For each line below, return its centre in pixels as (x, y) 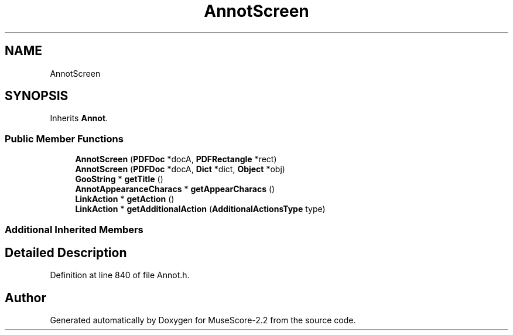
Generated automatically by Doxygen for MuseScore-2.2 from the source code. (203, 320)
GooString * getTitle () (119, 179)
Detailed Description (66, 252)
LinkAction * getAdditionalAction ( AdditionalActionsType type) (200, 209)
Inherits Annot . (79, 118)
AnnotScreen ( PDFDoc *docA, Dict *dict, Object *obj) (180, 169)
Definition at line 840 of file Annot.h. (120, 275)
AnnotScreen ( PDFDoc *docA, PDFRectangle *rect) (176, 159)
